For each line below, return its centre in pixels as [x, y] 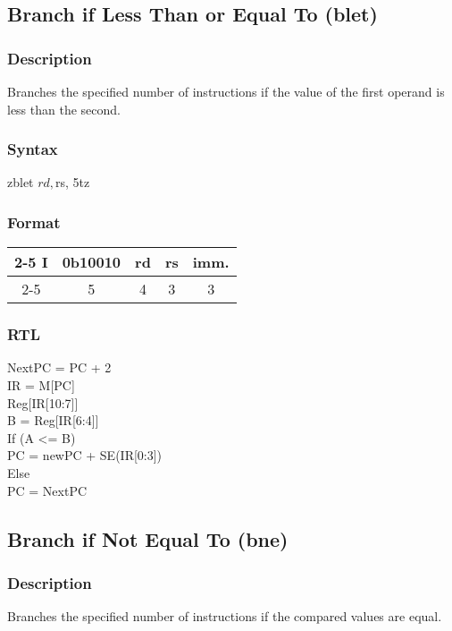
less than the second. [64, 109]
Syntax [33, 149]
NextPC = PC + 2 [59, 367]
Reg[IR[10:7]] [43, 402]
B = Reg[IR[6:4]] [53, 420]
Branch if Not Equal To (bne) [148, 538]
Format [34, 222]
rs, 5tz [73, 182]
